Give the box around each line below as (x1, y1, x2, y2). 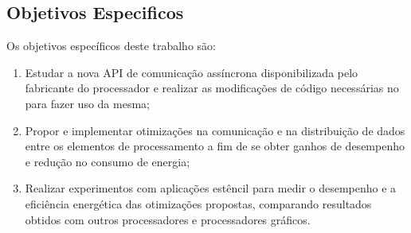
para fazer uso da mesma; (25, 95, 150, 111)
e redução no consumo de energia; (25, 153, 190, 169)
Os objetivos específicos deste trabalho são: (6, 37, 216, 54)
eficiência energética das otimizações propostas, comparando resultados (25, 195, 372, 212)
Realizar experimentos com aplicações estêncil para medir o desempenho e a (25, 180, 397, 196)
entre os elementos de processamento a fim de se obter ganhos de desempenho (25, 138, 405, 154)
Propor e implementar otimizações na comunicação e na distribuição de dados (25, 122, 405, 138)
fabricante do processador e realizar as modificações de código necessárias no (25, 80, 399, 96)
